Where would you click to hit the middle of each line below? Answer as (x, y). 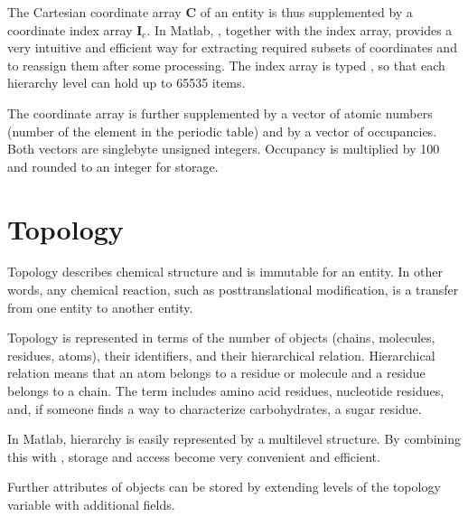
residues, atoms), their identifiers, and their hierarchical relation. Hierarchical (221, 355)
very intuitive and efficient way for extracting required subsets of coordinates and (232, 47)
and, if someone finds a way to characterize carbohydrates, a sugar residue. (215, 408)
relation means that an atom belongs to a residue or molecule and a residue (216, 373)
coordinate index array (70, 29)
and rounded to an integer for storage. (113, 166)
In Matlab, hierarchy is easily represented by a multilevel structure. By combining (234, 439)
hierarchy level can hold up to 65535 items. (126, 83)
